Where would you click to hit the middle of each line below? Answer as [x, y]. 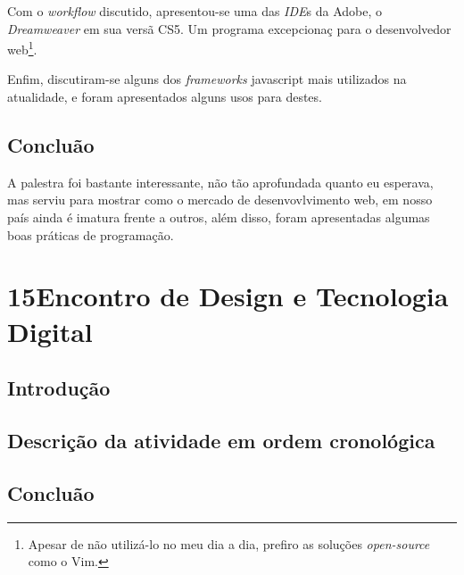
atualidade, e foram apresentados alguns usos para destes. [165, 97]
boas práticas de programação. [91, 234]
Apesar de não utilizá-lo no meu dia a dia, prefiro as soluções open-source [229, 543]
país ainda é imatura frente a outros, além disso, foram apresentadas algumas [219, 217]
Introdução [59, 388]
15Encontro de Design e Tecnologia [228, 296]
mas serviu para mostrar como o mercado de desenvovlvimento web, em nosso [220, 200]
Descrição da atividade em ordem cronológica [221, 440]
